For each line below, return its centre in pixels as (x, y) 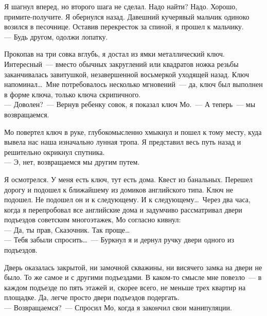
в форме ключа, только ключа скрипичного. (73, 94)
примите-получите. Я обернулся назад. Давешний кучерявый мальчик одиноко (127, 16)
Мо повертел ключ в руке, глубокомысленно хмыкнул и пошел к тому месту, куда (133, 131)
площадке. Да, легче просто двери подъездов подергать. (92, 297)
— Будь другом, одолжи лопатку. (56, 36)
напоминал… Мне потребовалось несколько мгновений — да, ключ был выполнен (133, 84)
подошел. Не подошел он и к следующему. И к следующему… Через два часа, (127, 199)
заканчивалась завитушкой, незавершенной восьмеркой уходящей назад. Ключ (127, 74)
